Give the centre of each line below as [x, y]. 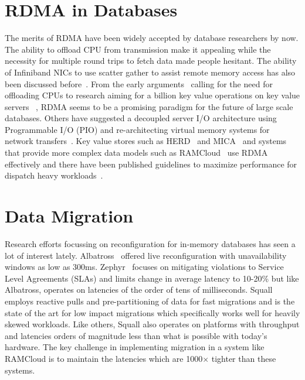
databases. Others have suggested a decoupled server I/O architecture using [141, 118]
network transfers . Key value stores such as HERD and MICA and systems [146, 141]
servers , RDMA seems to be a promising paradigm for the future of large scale [149, 106]
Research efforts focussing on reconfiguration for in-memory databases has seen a [150, 243]
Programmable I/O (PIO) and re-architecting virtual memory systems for [137, 129]
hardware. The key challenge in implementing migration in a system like [135, 347]
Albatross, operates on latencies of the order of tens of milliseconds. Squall [139, 290]
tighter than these [244, 358]
